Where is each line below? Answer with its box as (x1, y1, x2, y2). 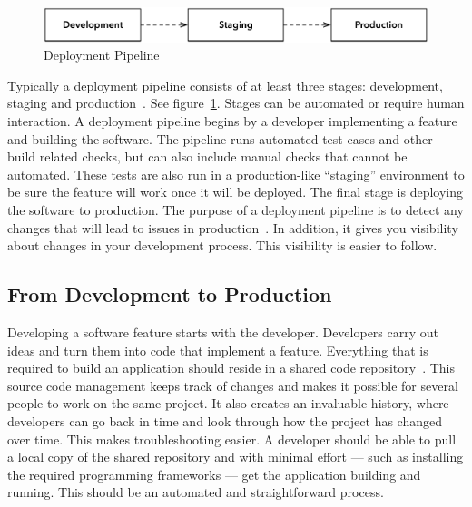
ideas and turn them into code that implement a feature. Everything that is (7, 340, 428, 359)
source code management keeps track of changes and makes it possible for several (7, 375, 458, 395)
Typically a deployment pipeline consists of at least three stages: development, (7, 75, 443, 94)
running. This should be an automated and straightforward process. (7, 483, 384, 502)
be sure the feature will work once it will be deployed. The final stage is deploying (7, 182, 463, 201)
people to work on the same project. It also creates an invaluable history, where (7, 394, 449, 413)
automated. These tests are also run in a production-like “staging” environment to (7, 164, 465, 183)
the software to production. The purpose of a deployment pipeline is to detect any (7, 200, 464, 219)
